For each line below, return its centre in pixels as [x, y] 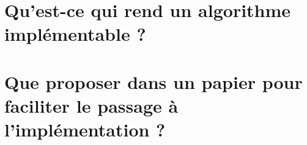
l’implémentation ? [85, 129]
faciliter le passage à [91, 105]
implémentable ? [75, 34]
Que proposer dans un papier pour [153, 81]
